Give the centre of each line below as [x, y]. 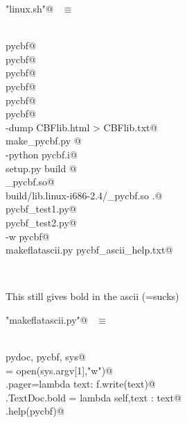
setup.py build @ [41, 168]
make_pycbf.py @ [44, 141]
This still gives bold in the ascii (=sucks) [92, 296]
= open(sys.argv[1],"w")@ [59, 370]
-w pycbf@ [28, 236]
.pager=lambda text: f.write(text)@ [81, 384]
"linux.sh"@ [29, 8]
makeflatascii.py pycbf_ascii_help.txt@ [89, 250]
